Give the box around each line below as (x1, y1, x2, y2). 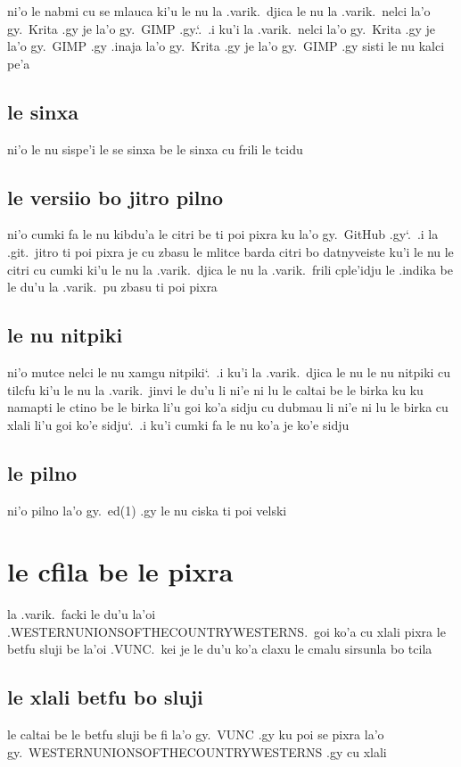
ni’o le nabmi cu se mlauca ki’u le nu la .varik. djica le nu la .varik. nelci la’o (7, 2, 431, 20)
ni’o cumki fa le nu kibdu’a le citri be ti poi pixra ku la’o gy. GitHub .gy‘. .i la (7, 225, 439, 243)
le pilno (7, 458, 78, 486)
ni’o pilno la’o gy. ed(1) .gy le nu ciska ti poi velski (7, 500, 287, 519)
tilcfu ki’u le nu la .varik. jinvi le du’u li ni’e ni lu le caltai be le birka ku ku (7, 380, 424, 399)
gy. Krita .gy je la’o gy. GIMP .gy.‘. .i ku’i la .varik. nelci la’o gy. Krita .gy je (7, 19, 436, 37)
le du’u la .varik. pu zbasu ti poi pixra (7, 277, 218, 296)
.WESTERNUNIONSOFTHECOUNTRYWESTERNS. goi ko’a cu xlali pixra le (7, 622, 446, 640)
